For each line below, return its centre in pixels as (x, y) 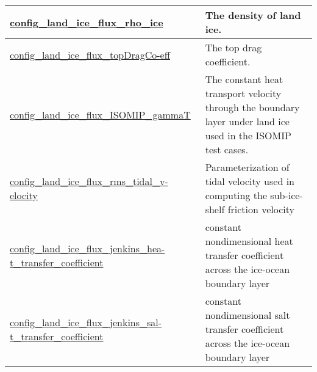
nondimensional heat (249, 241)
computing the (236, 195)
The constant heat (244, 79)
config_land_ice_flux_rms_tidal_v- (89, 181)
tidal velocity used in (250, 181)
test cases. (227, 149)
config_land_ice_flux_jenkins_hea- (87, 248)
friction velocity (261, 209)
